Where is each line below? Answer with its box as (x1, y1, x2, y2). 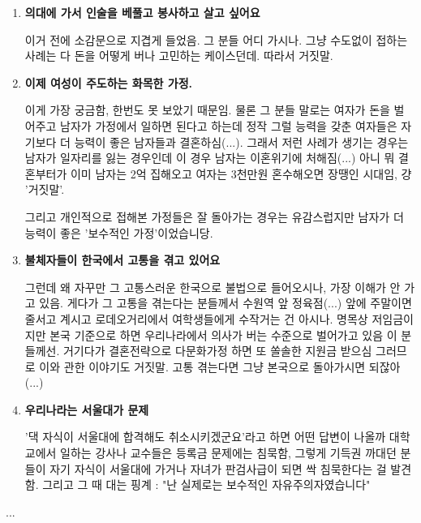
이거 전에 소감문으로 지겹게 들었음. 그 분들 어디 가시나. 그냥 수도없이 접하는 (24, 31, 408, 48)
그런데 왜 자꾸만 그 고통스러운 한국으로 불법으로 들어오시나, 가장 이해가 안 (24, 278, 401, 295)
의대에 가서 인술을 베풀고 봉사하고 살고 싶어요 (24, 4, 260, 20)
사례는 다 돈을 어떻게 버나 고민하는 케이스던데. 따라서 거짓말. (24, 47, 333, 64)
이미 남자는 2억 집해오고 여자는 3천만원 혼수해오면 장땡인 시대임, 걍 (70, 165, 412, 182)
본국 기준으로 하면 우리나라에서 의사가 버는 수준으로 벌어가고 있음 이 (49, 326, 397, 343)
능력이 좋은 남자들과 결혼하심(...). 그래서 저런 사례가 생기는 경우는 (74, 133, 409, 150)
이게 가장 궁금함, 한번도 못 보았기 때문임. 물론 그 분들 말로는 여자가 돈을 (24, 101, 390, 118)
